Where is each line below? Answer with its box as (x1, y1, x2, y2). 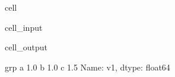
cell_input (5, 21, 43, 33)
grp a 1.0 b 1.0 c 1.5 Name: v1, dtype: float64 (5, 60, 170, 73)
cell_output (5, 41, 47, 53)
